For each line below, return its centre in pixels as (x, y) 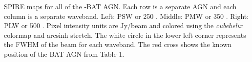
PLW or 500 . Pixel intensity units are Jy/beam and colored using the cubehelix (123, 25)
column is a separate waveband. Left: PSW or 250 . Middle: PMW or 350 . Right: (126, 16)
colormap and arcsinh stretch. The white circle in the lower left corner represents (125, 35)
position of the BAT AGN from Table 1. (64, 54)
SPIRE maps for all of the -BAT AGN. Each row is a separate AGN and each (120, 6)
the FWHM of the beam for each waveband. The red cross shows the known (118, 44)
